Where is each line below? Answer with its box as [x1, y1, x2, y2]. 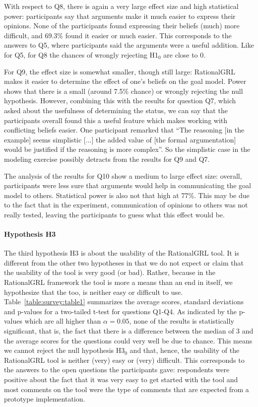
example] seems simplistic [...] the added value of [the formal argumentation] [4, 134, 236, 144]
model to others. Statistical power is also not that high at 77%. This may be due [4, 190, 250, 200]
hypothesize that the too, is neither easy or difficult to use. [4, 286, 183, 297]
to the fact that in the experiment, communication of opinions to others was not [4, 200, 248, 210]
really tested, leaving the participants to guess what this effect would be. [4, 209, 225, 219]
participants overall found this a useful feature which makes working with [4, 115, 228, 125]
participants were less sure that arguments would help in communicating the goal [4, 180, 251, 191]
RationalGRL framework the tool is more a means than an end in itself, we [4, 277, 233, 287]
